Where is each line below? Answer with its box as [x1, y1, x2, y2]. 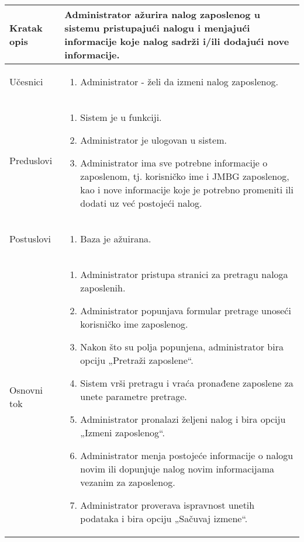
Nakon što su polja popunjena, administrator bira [80, 340, 284, 353]
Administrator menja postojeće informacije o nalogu [80, 449, 293, 462]
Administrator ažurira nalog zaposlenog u [64, 8, 260, 21]
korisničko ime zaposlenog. [80, 317, 188, 331]
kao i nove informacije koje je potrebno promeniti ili [80, 183, 293, 196]
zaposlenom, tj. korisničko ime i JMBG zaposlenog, [80, 169, 289, 183]
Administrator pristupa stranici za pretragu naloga [80, 267, 288, 281]
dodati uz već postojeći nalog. [80, 196, 202, 210]
